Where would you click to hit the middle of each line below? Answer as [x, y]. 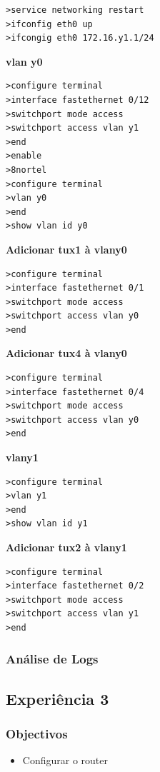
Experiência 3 [57, 698]
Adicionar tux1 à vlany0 [66, 249]
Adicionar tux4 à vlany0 [66, 353]
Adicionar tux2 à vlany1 [66, 547]
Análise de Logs [52, 659]
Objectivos [37, 734]
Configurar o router [65, 760]
